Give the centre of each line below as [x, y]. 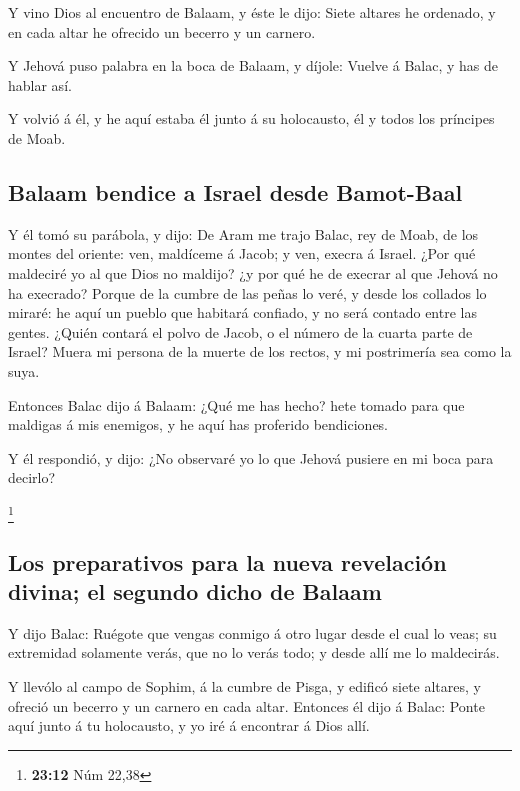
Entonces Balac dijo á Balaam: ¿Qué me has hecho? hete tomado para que [236, 404]
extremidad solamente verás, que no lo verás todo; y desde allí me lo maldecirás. [254, 652]
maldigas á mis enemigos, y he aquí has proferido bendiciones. [198, 424]
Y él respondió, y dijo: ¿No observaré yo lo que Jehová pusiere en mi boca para [251, 457]
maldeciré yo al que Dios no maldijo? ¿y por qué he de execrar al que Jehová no [253, 272]
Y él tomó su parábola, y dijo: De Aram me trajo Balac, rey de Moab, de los [243, 233]
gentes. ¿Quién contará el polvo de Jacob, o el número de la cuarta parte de [240, 331]
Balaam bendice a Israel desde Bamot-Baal [235, 191]
